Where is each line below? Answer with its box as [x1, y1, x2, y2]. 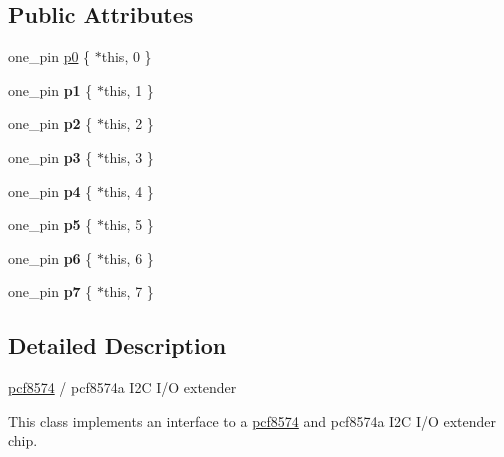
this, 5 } [103, 214, 154, 235]
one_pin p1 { [8, 79, 93, 100]
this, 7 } [103, 281, 154, 302]
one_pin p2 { [8, 113, 93, 134]
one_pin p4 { [8, 180, 93, 201]
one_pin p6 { [8, 247, 93, 268]
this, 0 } [101, 46, 152, 67]
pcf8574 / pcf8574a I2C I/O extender [8, 377, 237, 398]
